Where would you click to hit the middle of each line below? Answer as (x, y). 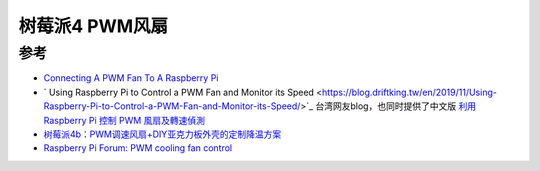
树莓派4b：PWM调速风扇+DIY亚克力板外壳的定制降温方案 (162, 134)
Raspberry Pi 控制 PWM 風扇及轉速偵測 (124, 120)
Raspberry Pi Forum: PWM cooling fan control (138, 148)
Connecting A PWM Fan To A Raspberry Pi (131, 78)
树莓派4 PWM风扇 (93, 26)
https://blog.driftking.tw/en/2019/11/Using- (409, 92)
